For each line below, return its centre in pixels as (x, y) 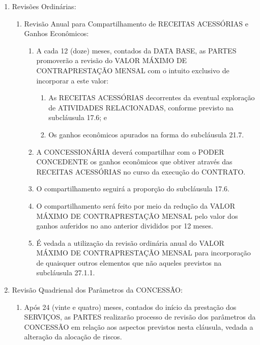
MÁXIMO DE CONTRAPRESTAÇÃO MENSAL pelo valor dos (137, 215)
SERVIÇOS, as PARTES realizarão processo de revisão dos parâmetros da (140, 317)
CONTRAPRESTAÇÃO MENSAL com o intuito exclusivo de (133, 70)
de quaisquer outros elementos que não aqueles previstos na (129, 262)
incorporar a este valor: (73, 80)
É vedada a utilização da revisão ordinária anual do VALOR (130, 242)
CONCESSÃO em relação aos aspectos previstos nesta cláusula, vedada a (139, 326)
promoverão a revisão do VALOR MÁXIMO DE (112, 60)
